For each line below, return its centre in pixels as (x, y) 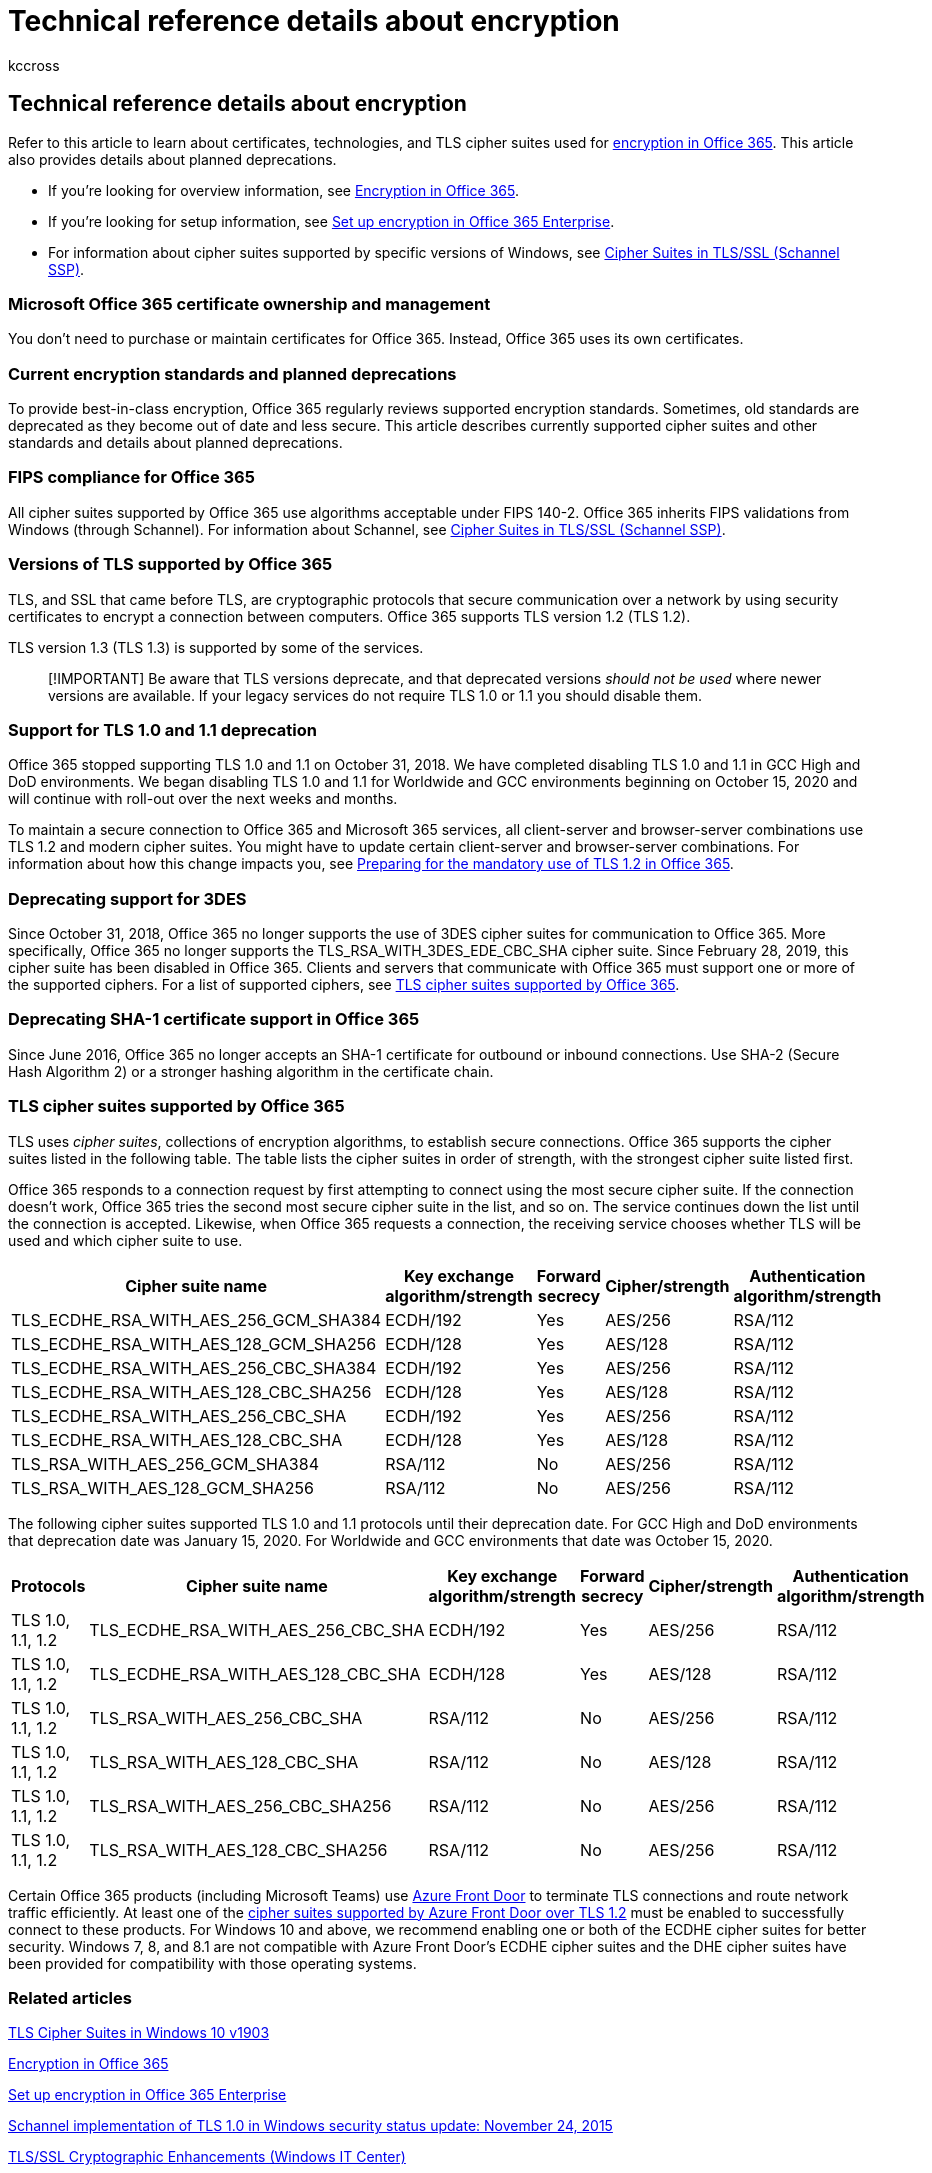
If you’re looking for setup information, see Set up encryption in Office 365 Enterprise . (331, 221)
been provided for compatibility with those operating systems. (212, 1963)
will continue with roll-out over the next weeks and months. (203, 799)
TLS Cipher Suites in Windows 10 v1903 (139, 2033)
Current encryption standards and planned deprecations (232, 373)
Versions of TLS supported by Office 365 (170, 564)
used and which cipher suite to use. (125, 1240)
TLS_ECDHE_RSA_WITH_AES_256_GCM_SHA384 (196, 1319)
